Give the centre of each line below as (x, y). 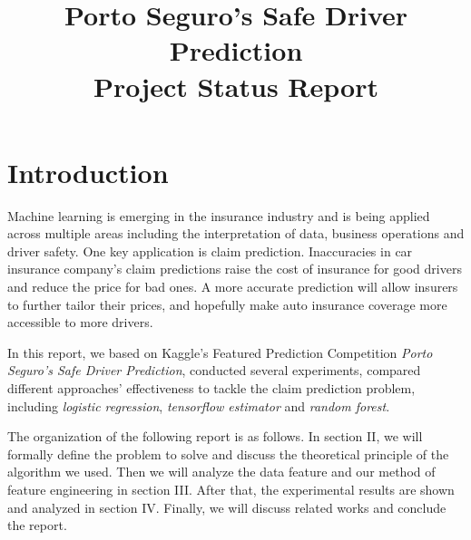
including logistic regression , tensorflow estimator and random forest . (199, 405)
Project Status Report (236, 86)
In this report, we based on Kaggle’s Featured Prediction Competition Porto (220, 352)
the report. (37, 525)
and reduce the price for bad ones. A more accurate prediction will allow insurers (233, 287)
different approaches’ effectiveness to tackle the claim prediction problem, (211, 388)
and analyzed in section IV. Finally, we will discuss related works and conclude (227, 507)
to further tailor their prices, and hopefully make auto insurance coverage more (227, 304)
